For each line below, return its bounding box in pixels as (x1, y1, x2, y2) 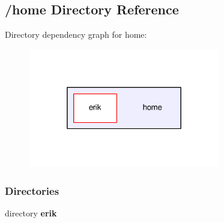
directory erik (5, 207, 57, 219)
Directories (5, 183, 59, 198)
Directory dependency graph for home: (5, 28, 147, 41)
